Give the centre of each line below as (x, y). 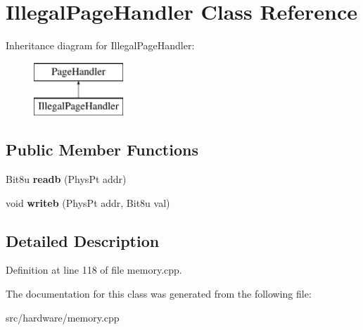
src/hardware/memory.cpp (63, 317)
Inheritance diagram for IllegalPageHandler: (100, 45)
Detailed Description (83, 240)
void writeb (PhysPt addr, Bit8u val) (88, 202)
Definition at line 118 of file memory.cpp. (94, 270)
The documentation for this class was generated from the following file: (159, 294)
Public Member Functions (102, 150)
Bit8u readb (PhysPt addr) (66, 179)
